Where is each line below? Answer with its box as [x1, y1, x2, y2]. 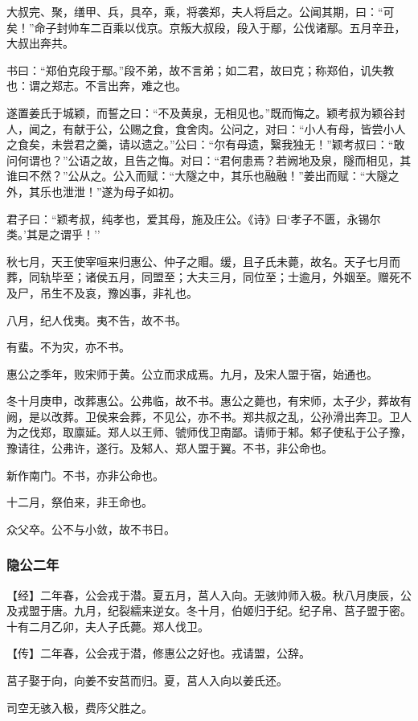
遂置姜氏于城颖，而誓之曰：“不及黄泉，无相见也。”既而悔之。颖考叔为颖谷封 [6, 104, 406, 121]
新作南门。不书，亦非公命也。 [6, 466, 164, 483]
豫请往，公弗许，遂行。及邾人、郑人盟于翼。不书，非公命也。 [6, 440, 333, 457]
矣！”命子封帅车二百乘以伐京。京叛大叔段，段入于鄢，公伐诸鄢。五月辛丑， [6, 18, 406, 35]
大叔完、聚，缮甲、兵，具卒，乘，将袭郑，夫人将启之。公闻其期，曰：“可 [6, 3, 395, 19]
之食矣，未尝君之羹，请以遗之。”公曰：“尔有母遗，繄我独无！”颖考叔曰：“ [6, 136, 394, 153]
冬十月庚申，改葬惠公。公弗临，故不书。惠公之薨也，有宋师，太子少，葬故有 [6, 392, 412, 409]
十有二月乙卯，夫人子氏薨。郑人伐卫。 [6, 617, 209, 634]
